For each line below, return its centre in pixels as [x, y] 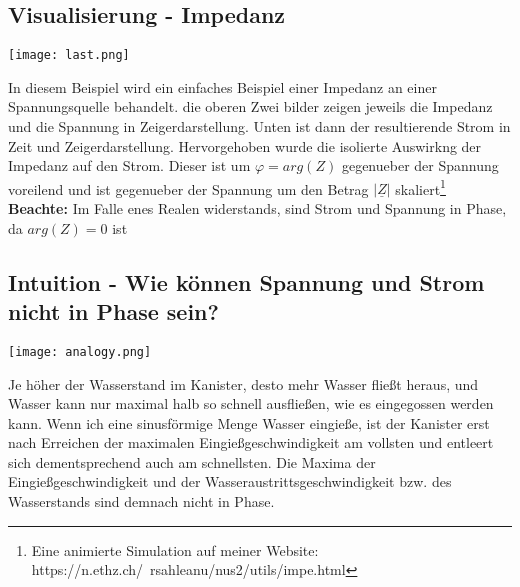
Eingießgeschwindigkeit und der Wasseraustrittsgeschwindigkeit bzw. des [230, 481]
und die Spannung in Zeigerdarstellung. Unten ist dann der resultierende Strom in [259, 126]
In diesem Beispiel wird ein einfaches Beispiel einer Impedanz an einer [222, 86]
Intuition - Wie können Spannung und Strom [246, 281]
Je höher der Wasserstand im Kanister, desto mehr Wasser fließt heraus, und [243, 383]
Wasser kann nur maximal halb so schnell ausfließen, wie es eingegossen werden [251, 403]
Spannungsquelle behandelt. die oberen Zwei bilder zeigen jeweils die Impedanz [250, 106]
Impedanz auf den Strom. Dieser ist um [129, 165]
